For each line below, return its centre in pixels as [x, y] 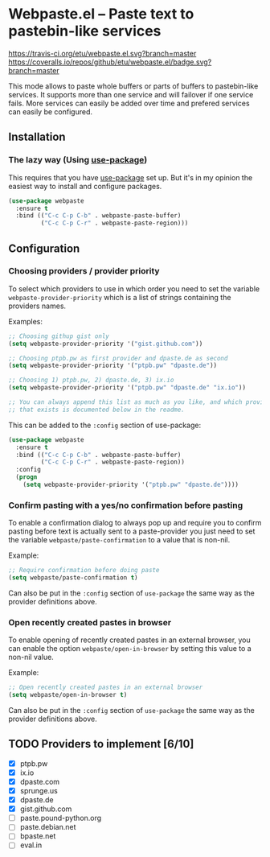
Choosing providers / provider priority [84, 271]
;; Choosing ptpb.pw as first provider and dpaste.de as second [118, 358]
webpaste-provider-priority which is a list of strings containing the [120, 297]
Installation [37, 137]
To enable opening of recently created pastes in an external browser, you [129, 640]
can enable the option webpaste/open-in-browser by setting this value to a [130, 649]
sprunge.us [39, 791]
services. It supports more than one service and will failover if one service [131, 94]
